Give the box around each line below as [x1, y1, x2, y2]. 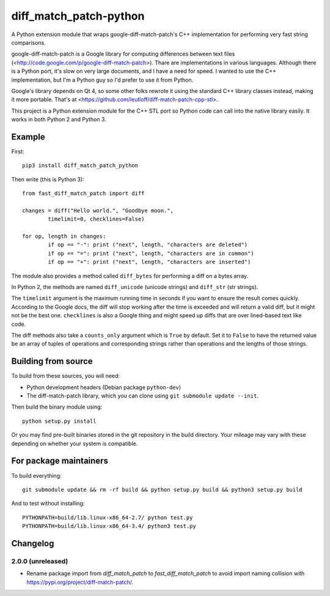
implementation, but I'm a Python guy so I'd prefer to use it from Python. [11, 76, 194, 83]
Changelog [11, 538, 54, 548]
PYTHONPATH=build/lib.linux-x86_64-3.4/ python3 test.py [22, 522, 197, 530]
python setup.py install [22, 417, 97, 424]
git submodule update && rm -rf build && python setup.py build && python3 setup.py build [22, 486, 302, 493]
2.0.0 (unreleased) [11, 557, 68, 565]
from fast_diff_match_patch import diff [22, 190, 145, 197]
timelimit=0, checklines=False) [48, 216, 145, 223]
